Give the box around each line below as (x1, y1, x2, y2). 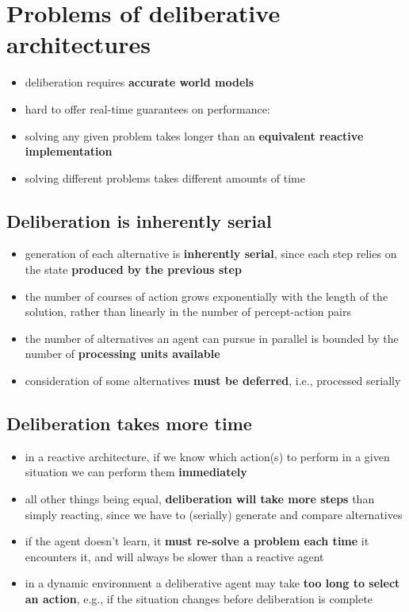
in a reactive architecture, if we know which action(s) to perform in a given (25, 448, 390, 464)
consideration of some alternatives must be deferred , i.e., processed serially (25, 372, 401, 389)
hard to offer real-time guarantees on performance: (25, 100, 270, 117)
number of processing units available (25, 345, 220, 362)
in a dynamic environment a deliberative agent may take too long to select (25, 575, 400, 591)
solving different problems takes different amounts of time (25, 169, 305, 186)
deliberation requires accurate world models (25, 74, 254, 90)
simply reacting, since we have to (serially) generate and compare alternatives (25, 506, 403, 522)
